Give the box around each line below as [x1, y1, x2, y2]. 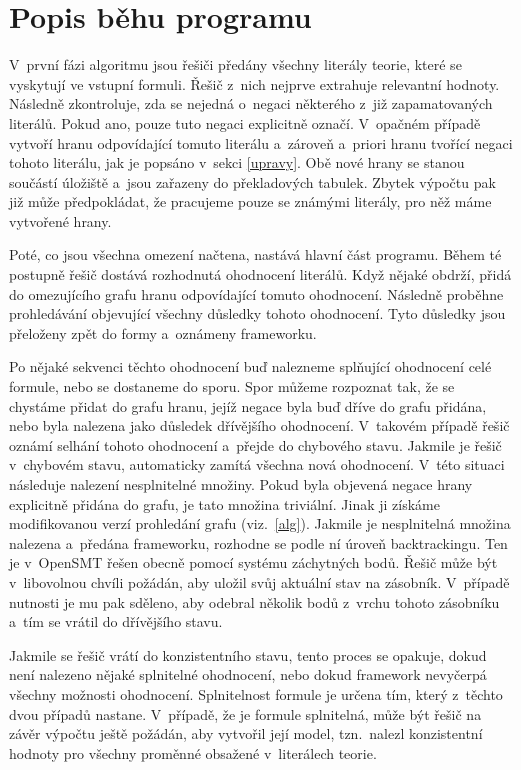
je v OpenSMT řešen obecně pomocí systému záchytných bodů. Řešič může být [9, 552, 498, 573]
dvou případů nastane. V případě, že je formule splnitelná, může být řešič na [9, 703, 482, 724]
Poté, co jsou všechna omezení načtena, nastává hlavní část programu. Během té [9, 244, 502, 265]
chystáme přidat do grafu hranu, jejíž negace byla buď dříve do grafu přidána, [9, 395, 487, 416]
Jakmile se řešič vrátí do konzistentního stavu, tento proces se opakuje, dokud [9, 644, 487, 665]
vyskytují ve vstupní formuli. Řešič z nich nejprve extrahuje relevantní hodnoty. [9, 73, 500, 94]
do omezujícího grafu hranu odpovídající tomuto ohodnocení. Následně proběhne [9, 283, 504, 304]
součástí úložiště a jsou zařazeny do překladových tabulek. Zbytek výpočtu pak [9, 171, 496, 192]
